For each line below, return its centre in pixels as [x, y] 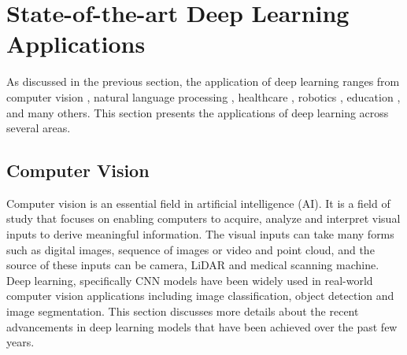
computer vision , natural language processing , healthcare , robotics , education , [203, 96]
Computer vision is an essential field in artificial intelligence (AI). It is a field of [198, 203]
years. [20, 342]
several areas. [39, 128]
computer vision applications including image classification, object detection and [200, 296]
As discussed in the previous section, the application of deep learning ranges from [203, 81]
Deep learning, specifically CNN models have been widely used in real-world [190, 280]
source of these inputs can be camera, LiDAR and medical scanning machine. [193, 265]
